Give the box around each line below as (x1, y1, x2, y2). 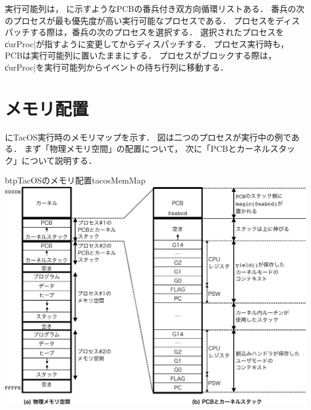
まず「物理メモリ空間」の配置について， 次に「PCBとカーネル (24, 142, 270, 155)
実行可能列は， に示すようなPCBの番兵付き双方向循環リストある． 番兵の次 (5, 2, 304, 14)
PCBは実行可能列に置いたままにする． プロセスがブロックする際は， (5, 49, 276, 62)
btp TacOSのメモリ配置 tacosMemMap (5, 174, 146, 186)
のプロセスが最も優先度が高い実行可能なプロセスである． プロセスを (5, 14, 276, 26)
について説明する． (21, 154, 97, 166)
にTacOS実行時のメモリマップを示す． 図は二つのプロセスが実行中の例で (5, 130, 291, 143)
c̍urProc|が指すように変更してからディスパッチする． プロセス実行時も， (5, 37, 289, 50)
